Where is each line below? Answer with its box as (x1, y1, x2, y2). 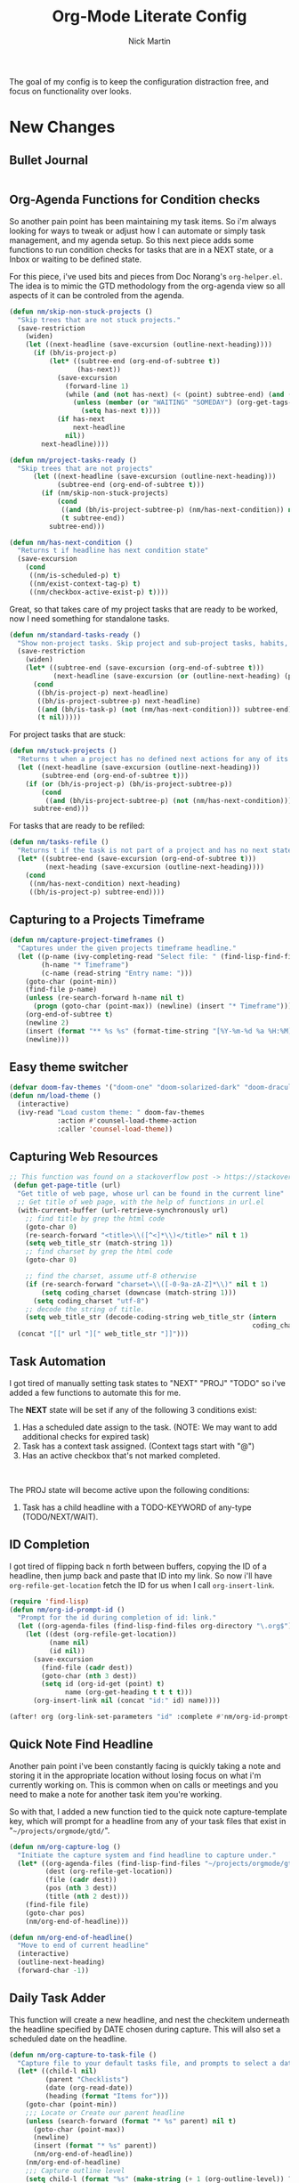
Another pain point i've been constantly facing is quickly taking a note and (9, 1760, 281, 1771)
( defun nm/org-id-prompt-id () (9, 1605, 125, 1614)
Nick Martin (128, 36, 171, 46)
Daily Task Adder (9, 1991, 106, 2006)
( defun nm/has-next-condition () (9, 538, 133, 547)
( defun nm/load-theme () (9, 1091, 101, 1100)
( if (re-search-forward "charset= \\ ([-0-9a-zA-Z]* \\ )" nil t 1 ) (25, 1279, 269, 1288)
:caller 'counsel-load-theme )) (56, 1124, 174, 1133)
